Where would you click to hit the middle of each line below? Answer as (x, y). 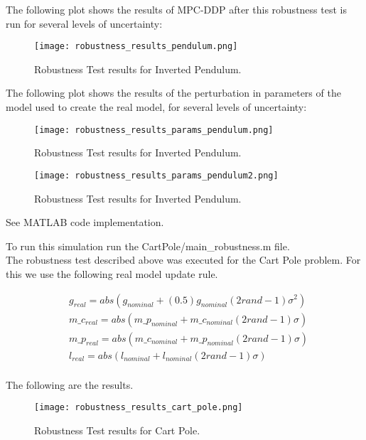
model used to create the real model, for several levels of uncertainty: (156, 107)
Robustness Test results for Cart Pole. (117, 430)
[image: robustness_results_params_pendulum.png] (154, 130)
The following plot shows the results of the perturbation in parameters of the (173, 93)
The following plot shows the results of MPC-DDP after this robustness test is (176, 9)
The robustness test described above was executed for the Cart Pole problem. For (183, 260)
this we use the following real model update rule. (112, 273)
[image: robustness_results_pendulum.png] (136, 47)
